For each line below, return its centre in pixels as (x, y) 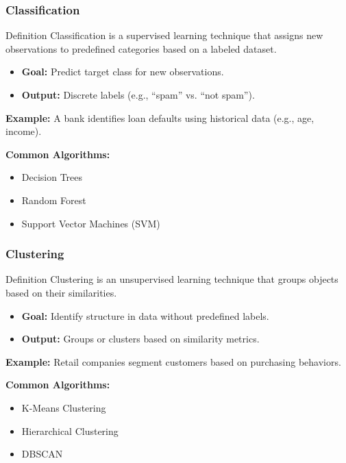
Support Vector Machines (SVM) (91, 223)
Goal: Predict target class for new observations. (123, 72)
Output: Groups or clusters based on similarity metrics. (140, 339)
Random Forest (54, 200)
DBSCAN (42, 454)
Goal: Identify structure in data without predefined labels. (145, 315)
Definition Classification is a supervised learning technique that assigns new (164, 35)
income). (24, 131)
